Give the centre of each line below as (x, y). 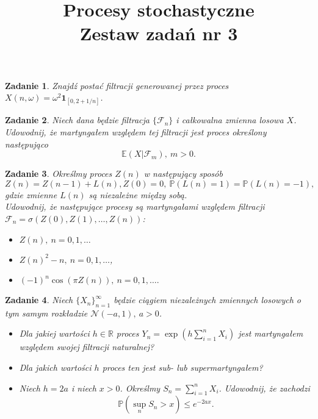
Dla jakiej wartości (54, 333)
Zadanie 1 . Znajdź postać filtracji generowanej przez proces (117, 85)
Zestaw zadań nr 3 (159, 33)
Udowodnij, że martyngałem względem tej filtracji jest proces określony (136, 131)
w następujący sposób (183, 174)
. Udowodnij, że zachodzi (264, 388)
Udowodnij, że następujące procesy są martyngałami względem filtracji (135, 206)
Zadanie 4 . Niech (39, 300)
